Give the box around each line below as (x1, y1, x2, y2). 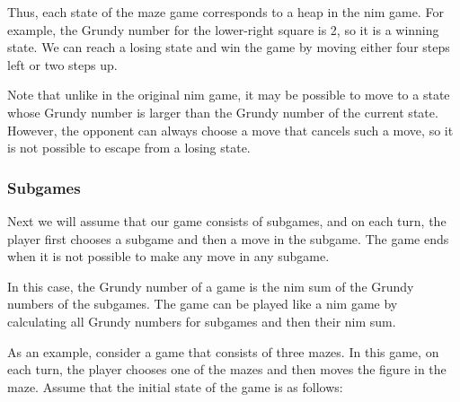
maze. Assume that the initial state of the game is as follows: (7, 377, 343, 396)
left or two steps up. (7, 55, 118, 74)
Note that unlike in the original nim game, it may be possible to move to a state (7, 85, 450, 104)
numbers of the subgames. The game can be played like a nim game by (7, 294, 398, 313)
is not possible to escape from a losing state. (7, 138, 251, 157)
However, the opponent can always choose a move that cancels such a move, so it (7, 120, 454, 139)
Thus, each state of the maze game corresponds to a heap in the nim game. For (7, 3, 444, 21)
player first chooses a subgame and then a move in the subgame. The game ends (7, 229, 449, 248)
